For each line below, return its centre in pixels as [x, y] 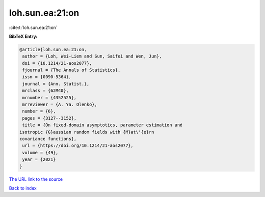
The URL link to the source [36, 179]
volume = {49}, [40, 153]
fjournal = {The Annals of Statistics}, [71, 70]
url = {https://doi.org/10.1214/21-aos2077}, [78, 146]
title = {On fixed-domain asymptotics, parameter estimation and [102, 125]
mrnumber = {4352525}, [50, 98]
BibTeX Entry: [23, 36]
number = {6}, [39, 111]
